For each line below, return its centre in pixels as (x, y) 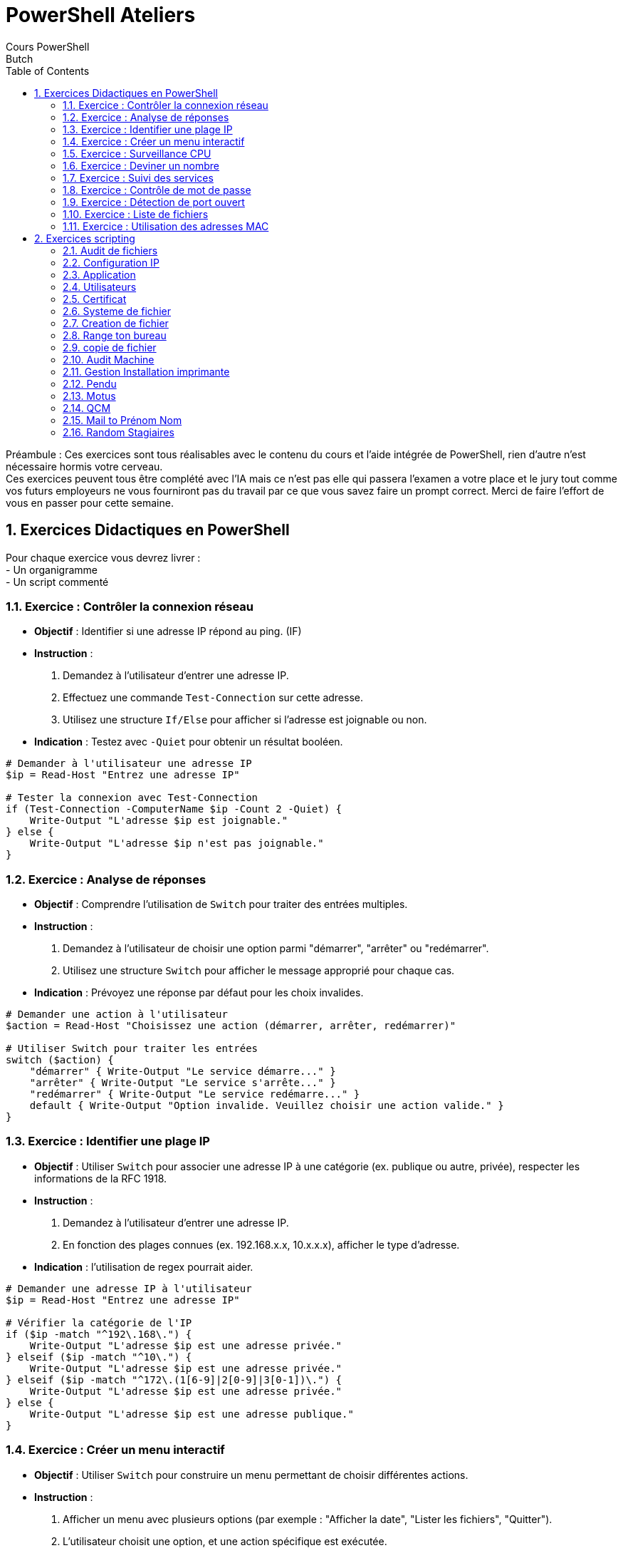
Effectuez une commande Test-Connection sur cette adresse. (213, 698)
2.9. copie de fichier (110, 347)
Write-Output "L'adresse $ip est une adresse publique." (192, 1414)
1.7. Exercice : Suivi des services (138, 177)
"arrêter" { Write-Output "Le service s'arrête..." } (183, 1083)
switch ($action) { (60, 1060)
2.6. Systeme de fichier (117, 311)
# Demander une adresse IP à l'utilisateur (129, 1288)
